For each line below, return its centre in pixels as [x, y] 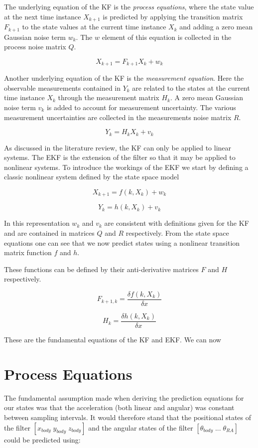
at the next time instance [43, 16]
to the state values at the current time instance [94, 27]
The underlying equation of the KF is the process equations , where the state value [129, 6]
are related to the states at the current [191, 87]
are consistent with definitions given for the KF [177, 223]
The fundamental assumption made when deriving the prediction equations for [124, 397]
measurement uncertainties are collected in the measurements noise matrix [118, 117]
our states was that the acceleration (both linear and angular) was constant [119, 407]
